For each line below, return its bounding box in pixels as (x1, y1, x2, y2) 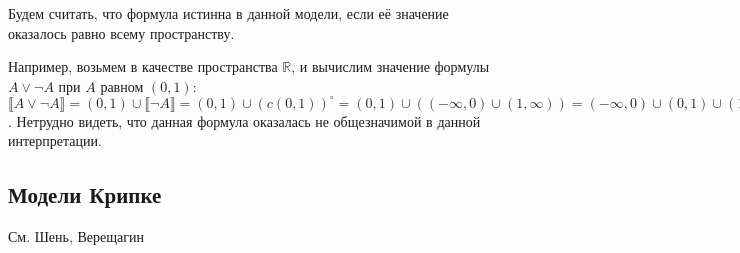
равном (100, 75, 144, 96)
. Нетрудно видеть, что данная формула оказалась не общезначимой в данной (8, 110, 481, 131)
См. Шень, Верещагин (8, 226, 145, 247)
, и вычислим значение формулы (291, 56, 490, 77)
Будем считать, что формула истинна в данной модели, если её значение (8, 3, 449, 23)
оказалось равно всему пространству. (8, 22, 235, 43)
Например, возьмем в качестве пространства (8, 56, 278, 77)
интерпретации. (8, 130, 102, 151)
